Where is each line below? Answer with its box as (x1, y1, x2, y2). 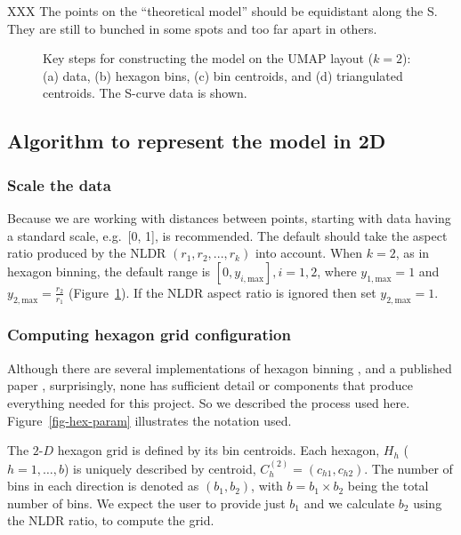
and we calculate (303, 493, 395, 512)
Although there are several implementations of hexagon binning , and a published (7, 358, 452, 377)
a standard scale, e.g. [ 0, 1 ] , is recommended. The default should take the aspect (7, 226, 448, 244)
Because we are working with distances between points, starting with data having (7, 208, 451, 227)
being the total (347, 476, 429, 495)
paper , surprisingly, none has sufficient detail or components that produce (7, 376, 414, 395)
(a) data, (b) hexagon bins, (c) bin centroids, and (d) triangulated (43, 66, 403, 84)
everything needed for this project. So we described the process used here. (7, 393, 410, 411)
